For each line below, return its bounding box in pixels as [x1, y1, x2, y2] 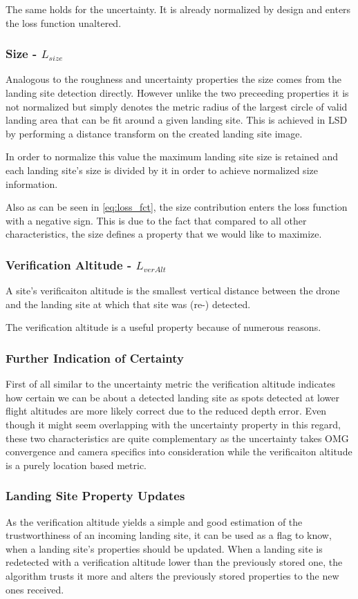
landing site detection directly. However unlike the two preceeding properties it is [6, 86, 349, 99]
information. [6, 176, 58, 191]
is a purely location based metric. [6, 457, 147, 472]
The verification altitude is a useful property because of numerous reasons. [6, 320, 321, 334]
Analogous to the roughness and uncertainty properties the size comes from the [6, 72, 341, 86]
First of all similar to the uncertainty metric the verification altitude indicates [6, 377, 336, 391]
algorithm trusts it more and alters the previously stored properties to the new [6, 568, 339, 582]
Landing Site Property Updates [6, 487, 185, 504]
